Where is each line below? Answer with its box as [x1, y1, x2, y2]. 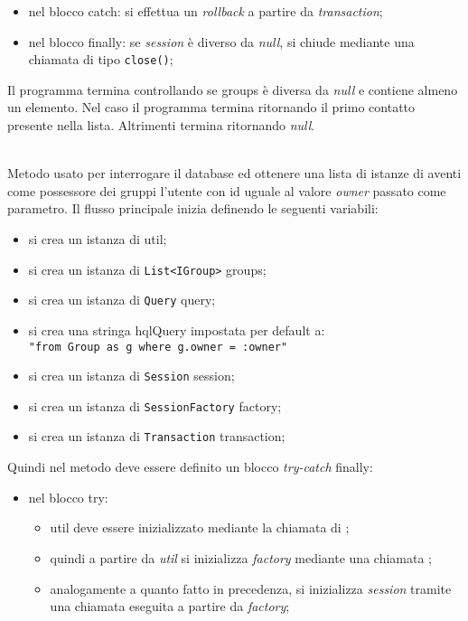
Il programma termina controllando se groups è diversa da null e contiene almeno [7, 80, 458, 99]
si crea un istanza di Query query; [28, 290, 216, 309]
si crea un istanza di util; [28, 230, 167, 248]
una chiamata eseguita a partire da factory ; [50, 597, 290, 616]
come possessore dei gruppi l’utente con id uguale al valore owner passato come [7, 181, 446, 200]
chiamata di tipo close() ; [28, 50, 173, 69]
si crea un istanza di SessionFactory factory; [28, 396, 282, 415]
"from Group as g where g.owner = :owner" [28, 340, 288, 353]
